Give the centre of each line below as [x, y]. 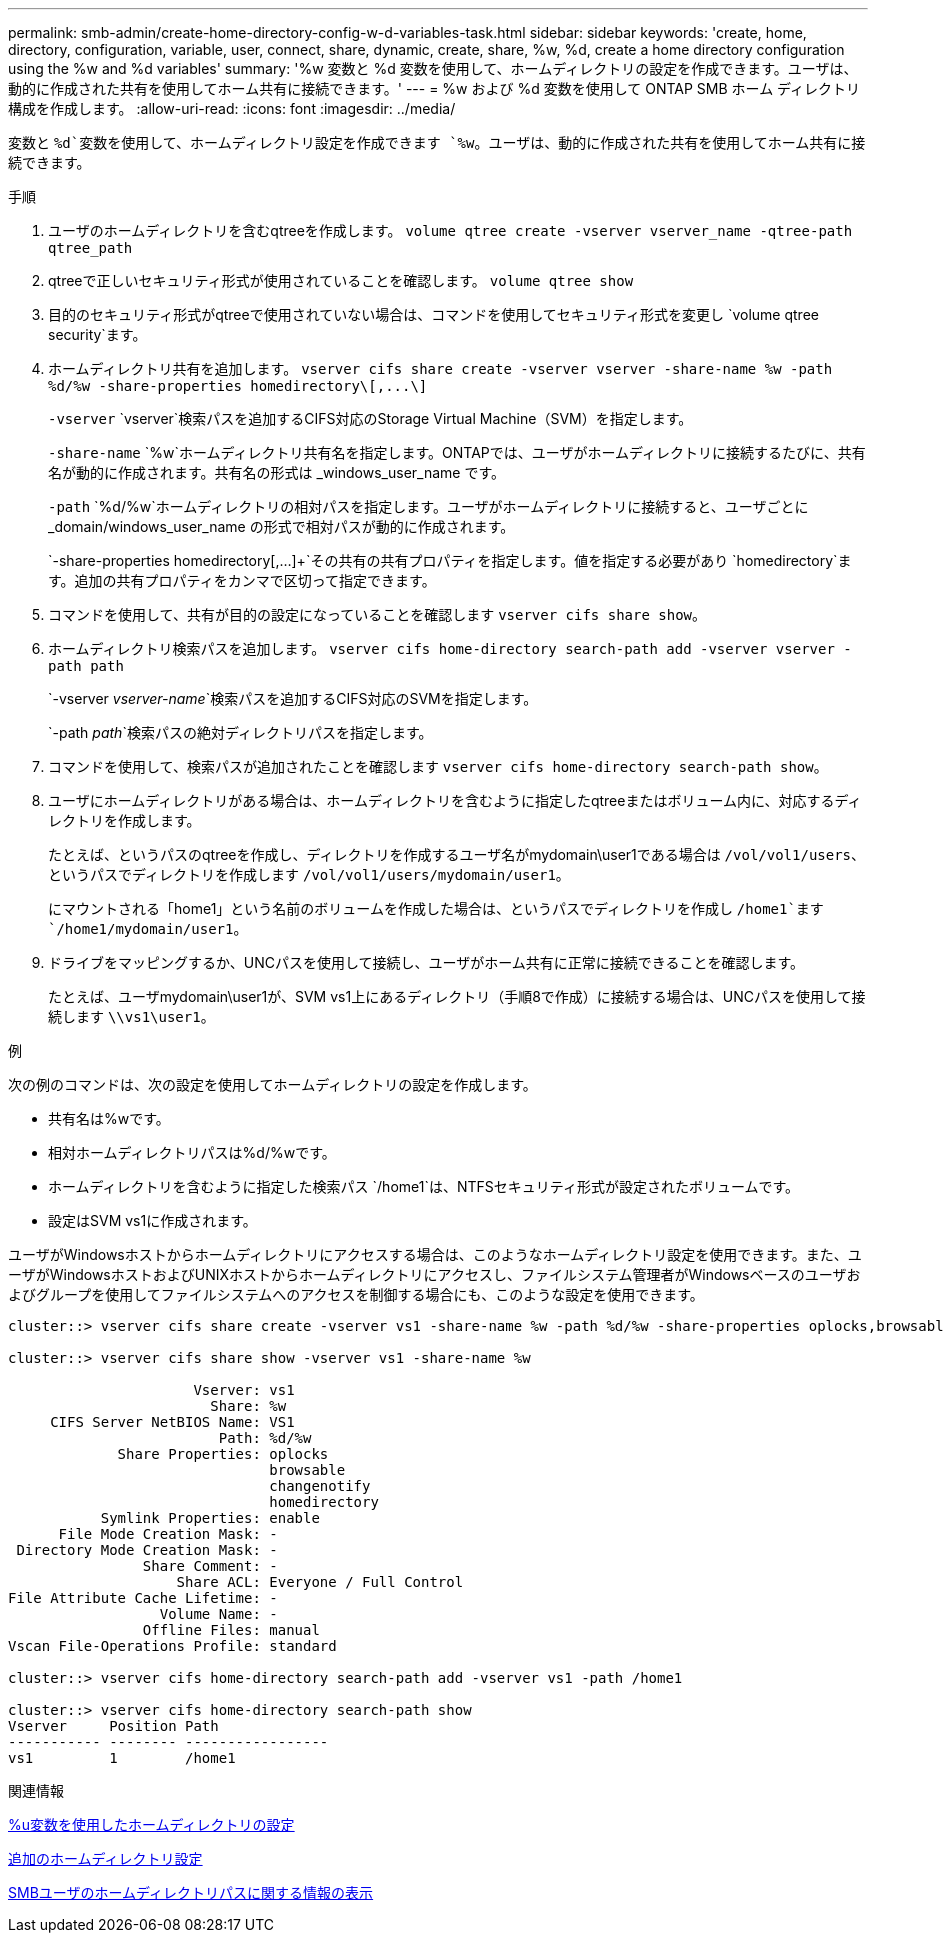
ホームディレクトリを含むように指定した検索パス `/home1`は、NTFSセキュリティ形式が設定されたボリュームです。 [424, 1186]
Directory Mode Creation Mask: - [147, 1550]
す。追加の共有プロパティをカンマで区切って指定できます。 [242, 580]
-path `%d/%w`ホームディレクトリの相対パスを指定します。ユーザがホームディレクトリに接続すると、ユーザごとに [428, 506]
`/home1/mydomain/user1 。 [148, 928]
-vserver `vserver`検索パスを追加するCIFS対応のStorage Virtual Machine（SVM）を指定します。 [370, 418]
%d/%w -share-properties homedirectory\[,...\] [238, 386]
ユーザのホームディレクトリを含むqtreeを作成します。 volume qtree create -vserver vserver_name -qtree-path [450, 230]
